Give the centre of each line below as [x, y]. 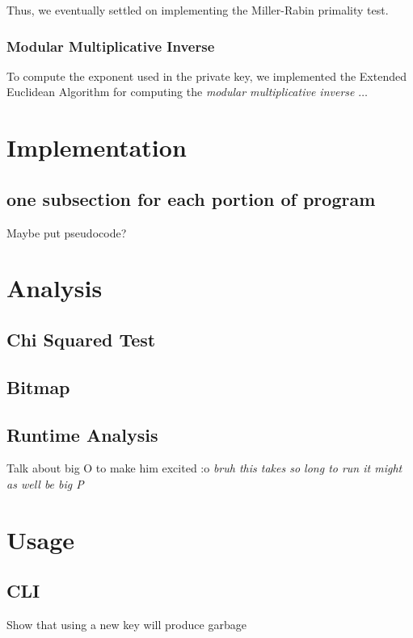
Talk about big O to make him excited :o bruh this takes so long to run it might [204, 468]
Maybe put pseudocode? [67, 232]
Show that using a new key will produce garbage [126, 625]
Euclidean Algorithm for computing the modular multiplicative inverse [181, 92]
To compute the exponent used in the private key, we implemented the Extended [206, 76]
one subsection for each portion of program [191, 198]
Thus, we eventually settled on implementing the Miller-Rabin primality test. [198, 10]
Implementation [97, 147]
